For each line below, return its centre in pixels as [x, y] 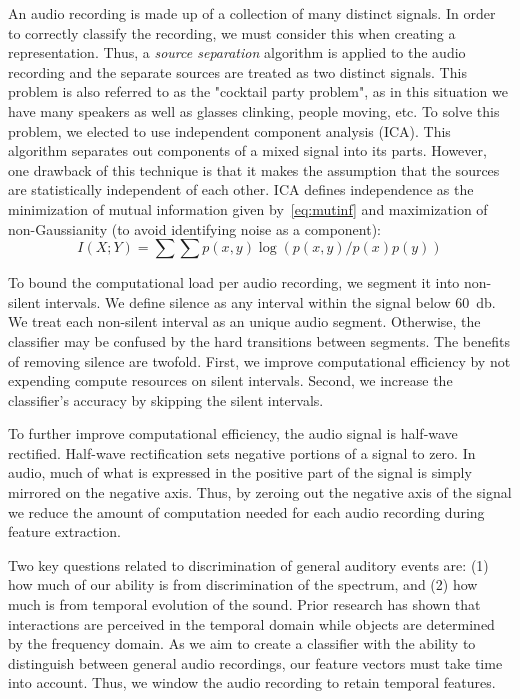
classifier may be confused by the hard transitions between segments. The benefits [259, 340]
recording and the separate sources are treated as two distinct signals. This [237, 71]
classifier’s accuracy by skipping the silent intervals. [166, 399]
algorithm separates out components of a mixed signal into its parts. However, [247, 150]
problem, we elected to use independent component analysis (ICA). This [229, 130]
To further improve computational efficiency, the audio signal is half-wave [233, 433]
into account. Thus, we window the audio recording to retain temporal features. [252, 682]
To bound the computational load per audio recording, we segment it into [234, 282]
